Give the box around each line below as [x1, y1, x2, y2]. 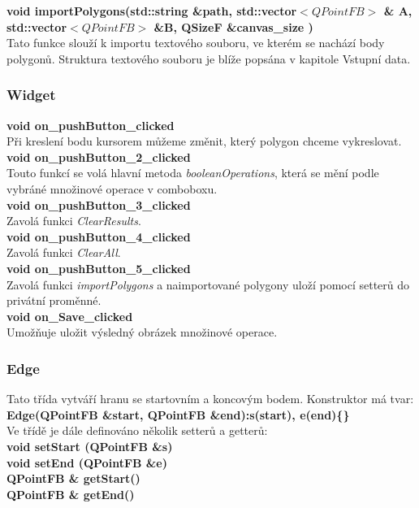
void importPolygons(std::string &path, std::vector [6, 2, 297, 19]
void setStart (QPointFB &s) [6, 437, 173, 454]
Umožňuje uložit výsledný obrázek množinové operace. [6, 323, 278, 341]
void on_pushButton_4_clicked [6, 228, 191, 245]
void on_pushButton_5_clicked [6, 259, 191, 276]
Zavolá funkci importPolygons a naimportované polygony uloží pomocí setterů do [6, 276, 410, 293]
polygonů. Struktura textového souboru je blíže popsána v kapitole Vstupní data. [6, 50, 411, 67]
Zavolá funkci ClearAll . [6, 244, 121, 261]
